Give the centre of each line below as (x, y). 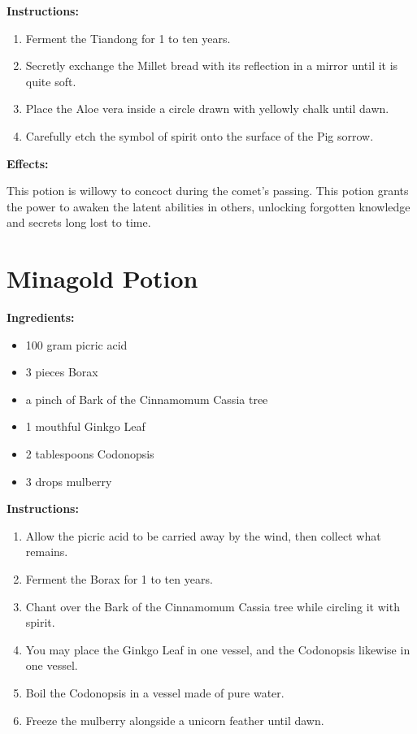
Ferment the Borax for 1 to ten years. (119, 579)
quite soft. (51, 81)
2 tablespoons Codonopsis (90, 454)
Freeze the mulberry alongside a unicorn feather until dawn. (175, 720)
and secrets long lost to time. (79, 222)
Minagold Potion (102, 278)
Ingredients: (41, 317)
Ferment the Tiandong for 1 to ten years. (128, 38)
